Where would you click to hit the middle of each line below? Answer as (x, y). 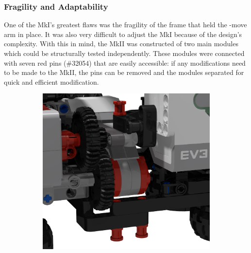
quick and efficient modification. (51, 81)
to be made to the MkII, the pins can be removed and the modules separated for (124, 72)
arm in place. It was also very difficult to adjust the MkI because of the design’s (123, 34)
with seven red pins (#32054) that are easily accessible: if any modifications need (125, 63)
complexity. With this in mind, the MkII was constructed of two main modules (121, 44)
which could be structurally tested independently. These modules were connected (124, 53)
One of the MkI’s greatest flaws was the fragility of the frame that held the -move (125, 25)
